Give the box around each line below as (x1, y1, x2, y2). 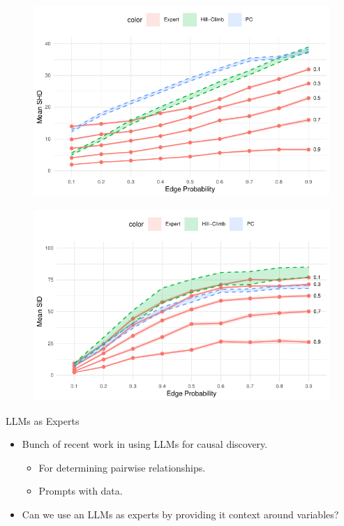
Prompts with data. (38, 483, 123, 498)
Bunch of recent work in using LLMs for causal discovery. (22, 437, 268, 451)
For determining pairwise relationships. (38, 460, 206, 474)
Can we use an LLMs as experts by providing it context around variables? (22, 506, 339, 521)
